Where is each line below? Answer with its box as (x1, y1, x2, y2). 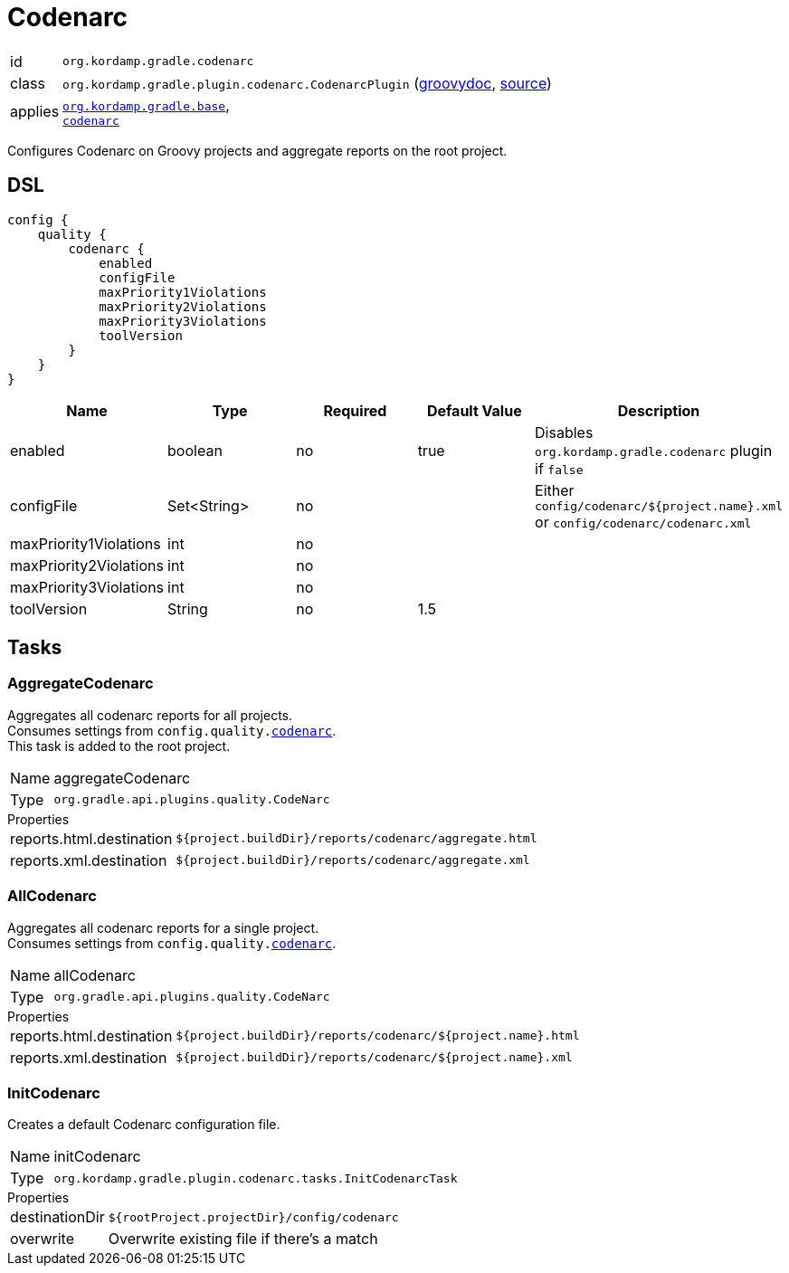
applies (10, 102, 60, 121)
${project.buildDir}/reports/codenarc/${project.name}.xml (176, 1050, 573, 1065)
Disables (535, 423, 594, 442)
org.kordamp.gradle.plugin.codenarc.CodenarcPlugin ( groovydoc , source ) (62, 73, 552, 92)
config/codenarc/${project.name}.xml (535, 499, 783, 513)
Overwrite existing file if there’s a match (108, 1230, 378, 1249)
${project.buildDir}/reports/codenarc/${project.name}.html (176, 1029, 580, 1043)
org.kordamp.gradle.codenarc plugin (535, 441, 773, 460)
